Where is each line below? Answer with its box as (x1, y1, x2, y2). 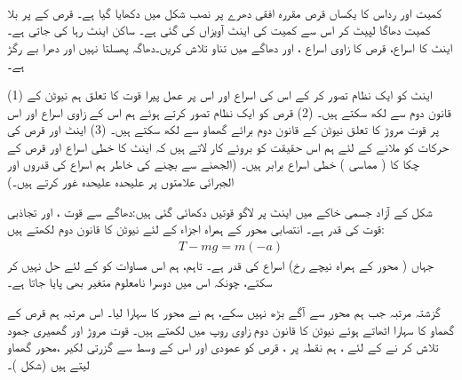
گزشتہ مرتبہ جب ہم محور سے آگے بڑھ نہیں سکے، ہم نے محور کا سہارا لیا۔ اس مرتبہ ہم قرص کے (7, 302, 441, 321)
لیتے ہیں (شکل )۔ (7, 354, 90, 373)
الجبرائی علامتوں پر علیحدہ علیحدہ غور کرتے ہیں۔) (7, 171, 235, 190)
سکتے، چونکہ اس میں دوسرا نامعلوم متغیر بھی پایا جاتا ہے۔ (7, 273, 273, 291)
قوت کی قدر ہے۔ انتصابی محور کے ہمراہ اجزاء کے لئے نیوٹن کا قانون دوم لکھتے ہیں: (7, 219, 385, 238)
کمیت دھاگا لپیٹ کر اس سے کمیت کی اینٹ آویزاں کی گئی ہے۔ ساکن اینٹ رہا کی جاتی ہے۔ (7, 20, 431, 39)
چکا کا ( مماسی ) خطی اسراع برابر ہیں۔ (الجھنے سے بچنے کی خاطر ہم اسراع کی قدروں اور (7, 154, 419, 173)
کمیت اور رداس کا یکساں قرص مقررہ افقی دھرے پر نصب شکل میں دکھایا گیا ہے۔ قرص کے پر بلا (7, 3, 442, 21)
